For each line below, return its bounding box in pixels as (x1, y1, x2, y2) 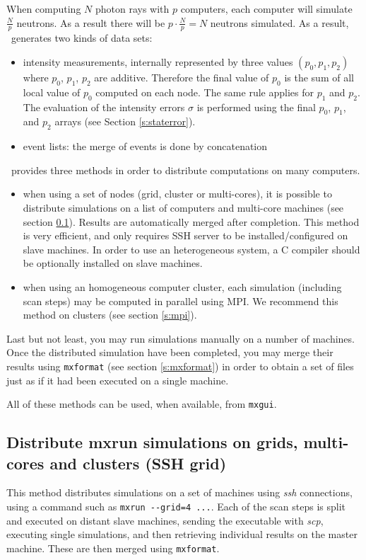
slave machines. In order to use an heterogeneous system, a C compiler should (23, 241, 360, 256)
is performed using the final (196, 99, 316, 114)
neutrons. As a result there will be (16, 15, 165, 30)
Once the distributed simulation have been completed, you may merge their (6, 345, 333, 360)
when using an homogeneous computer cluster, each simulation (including (23, 279, 342, 294)
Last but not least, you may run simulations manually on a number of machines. (6, 331, 355, 345)
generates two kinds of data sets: (11, 30, 153, 45)
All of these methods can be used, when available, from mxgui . (6, 396, 277, 411)
